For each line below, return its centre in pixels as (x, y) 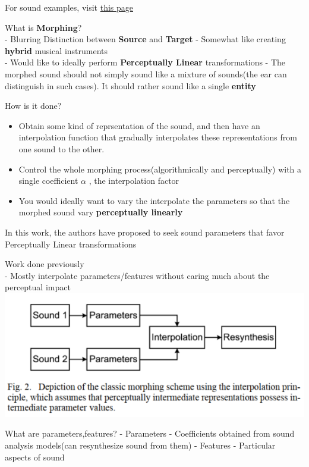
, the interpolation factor (134, 181)
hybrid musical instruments (56, 50)
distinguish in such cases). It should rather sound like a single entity (130, 85)
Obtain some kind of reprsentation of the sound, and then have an (139, 125)
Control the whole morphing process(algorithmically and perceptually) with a (160, 169)
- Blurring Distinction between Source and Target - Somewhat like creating (145, 39)
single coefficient (48, 181)
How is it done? (33, 106)
